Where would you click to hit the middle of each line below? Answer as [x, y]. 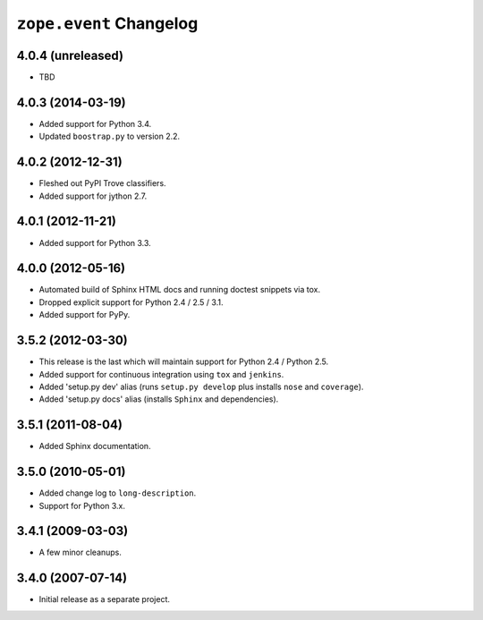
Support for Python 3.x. [82, 505]
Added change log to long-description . [118, 493]
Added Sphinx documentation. [95, 446]
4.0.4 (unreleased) [70, 55]
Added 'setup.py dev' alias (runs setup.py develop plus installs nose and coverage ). [201, 386]
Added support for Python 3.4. [95, 123]
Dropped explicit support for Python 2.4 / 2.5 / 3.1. [131, 302]
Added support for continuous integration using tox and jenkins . [161, 374]
